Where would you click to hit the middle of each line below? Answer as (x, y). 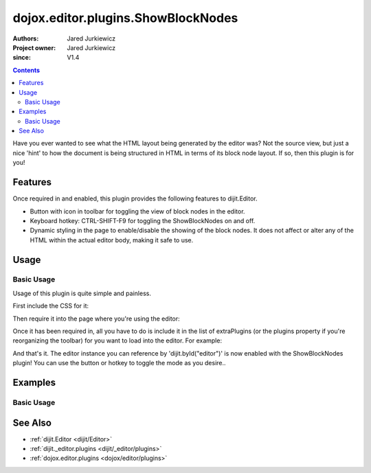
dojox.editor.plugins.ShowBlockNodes (125, 18)
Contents (26, 70)
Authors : (26, 38)
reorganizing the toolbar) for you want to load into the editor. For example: (117, 341)
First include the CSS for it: (51, 306)
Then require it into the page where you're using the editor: (96, 319)
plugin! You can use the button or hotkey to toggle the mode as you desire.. (119, 363)
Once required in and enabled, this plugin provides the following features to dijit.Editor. (135, 198)
